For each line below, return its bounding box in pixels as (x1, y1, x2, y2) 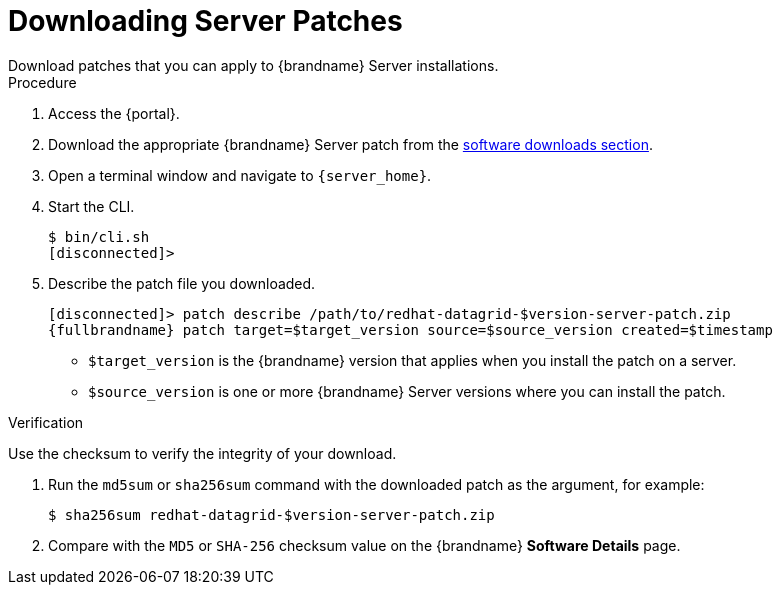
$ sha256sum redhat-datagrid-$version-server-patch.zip (48, 506, 495, 523)
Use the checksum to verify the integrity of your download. (8, 444, 397, 462)
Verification (8, 413, 84, 431)
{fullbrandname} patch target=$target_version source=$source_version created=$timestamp (48, 321, 773, 338)
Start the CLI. (48, 197, 135, 215)
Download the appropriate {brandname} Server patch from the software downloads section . (48, 135, 653, 153)
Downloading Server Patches (8, 4, 403, 38)
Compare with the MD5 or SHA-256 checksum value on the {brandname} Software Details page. (48, 536, 681, 554)
